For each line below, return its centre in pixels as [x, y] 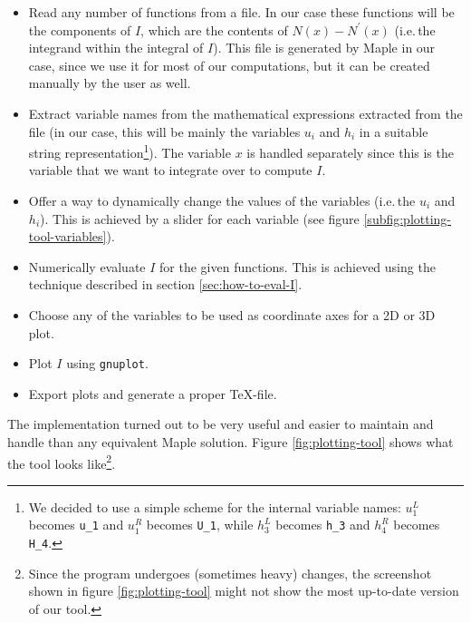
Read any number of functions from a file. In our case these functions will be [241, 12]
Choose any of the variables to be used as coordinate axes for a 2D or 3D [232, 314]
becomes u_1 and [76, 525]
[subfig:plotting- [408, 218]
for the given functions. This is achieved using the [298, 266]
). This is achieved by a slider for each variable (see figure [200, 218]
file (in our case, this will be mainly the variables [164, 131]
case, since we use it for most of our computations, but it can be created [229, 65]
